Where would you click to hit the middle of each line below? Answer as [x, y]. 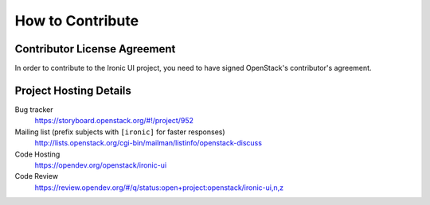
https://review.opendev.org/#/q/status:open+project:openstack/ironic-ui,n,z [159, 188]
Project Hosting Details [73, 90]
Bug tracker [34, 109]
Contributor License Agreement [95, 49]
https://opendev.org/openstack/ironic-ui [101, 165]
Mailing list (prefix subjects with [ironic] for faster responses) [120, 132]
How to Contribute [77, 21]
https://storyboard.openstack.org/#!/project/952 [114, 121]
